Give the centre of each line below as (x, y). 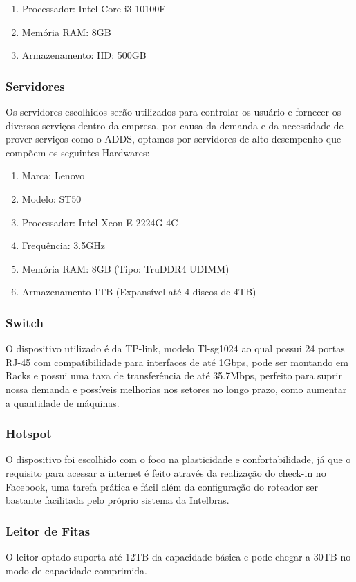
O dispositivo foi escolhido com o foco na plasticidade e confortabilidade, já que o (178, 459)
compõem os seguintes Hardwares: (78, 152)
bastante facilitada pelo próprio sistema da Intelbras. (118, 500)
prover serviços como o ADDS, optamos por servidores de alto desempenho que (174, 139)
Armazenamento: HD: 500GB (84, 55)
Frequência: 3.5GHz (63, 245)
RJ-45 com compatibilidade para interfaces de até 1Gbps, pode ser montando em (177, 362)
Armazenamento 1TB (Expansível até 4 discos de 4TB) (139, 292)
